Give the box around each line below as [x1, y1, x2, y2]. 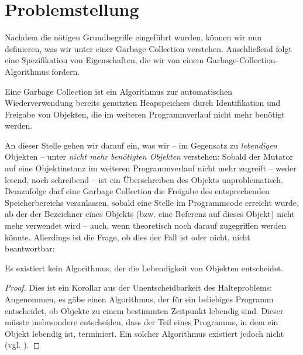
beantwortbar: [5, 242, 55, 254]
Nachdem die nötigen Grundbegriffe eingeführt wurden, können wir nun [5, 31, 262, 43]
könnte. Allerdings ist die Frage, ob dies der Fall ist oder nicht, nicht [5, 230, 250, 243]
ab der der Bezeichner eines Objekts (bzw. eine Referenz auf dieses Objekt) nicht [5, 208, 295, 220]
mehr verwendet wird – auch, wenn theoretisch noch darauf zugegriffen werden [5, 219, 287, 232]
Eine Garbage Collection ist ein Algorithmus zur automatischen [5, 85, 233, 97]
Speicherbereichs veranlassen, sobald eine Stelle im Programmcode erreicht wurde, [5, 196, 299, 208]
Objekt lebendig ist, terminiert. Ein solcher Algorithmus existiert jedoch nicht [5, 327, 284, 339]
